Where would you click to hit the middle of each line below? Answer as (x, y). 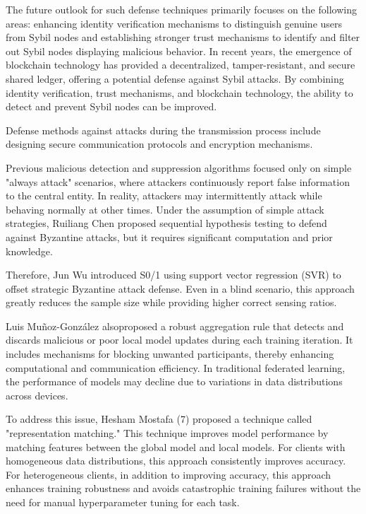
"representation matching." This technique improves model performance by (167, 433)
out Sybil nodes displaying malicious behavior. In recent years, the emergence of (179, 51)
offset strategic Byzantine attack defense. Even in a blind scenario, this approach (180, 288)
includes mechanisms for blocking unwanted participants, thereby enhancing (170, 354)
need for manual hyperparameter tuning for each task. (123, 502)
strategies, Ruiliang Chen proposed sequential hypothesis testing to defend (166, 223)
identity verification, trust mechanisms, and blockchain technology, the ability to (179, 92)
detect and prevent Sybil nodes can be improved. (111, 106)
